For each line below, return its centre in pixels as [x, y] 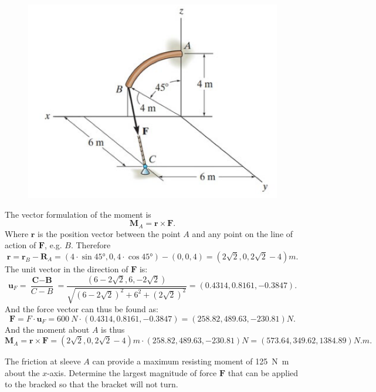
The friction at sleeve [43, 361]
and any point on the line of [243, 233]
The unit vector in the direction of [67, 268]
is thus [113, 329]
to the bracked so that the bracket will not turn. [92, 384]
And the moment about [47, 329]
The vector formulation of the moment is [78, 214]
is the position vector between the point [109, 233]
